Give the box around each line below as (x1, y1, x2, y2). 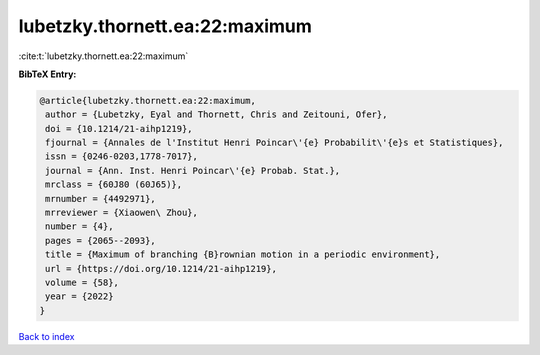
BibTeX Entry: (18, 68, 77, 80)
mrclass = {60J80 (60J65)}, (45, 179, 183, 190)
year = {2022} (45, 291, 114, 302)
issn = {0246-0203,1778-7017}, (45, 151, 199, 162)
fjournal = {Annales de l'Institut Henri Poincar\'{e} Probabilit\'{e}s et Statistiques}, (45, 137, 504, 149)
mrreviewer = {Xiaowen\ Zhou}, (45, 207, 199, 219)
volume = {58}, (45, 277, 120, 288)
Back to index (18, 330, 75, 342)
